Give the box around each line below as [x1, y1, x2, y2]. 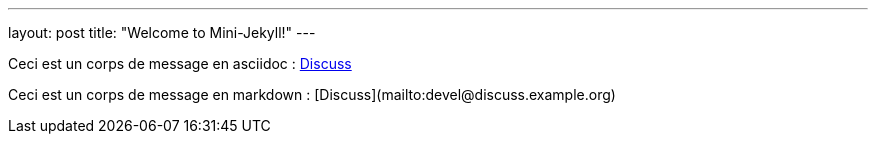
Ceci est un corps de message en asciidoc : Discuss [8, 55, 352, 72]
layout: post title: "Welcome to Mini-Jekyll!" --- [8, 24, 316, 41]
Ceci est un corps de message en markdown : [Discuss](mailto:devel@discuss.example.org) [8, 86, 616, 103]
